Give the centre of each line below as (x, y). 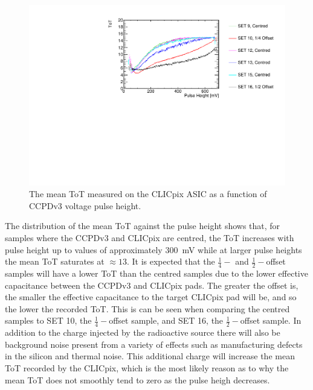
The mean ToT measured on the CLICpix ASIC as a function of (148, 194)
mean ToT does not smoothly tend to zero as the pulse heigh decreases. (137, 379)
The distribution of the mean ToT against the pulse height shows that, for (143, 226)
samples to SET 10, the (48, 320)
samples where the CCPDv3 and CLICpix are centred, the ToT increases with (150, 238)
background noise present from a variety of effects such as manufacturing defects (154, 344)
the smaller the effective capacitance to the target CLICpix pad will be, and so (151, 297)
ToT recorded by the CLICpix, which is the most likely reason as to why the (147, 368)
